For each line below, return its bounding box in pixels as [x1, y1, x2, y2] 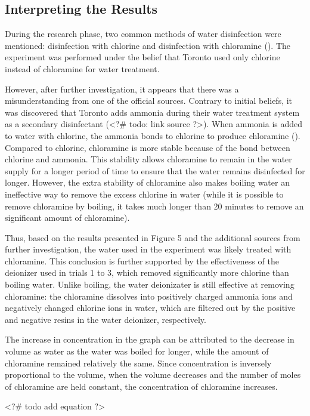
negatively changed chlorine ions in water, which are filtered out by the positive [5, 301, 296, 314]
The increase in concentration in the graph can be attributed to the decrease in [5, 333, 294, 346]
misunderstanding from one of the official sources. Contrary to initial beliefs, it [5, 94, 293, 107]
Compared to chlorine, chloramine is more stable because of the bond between [5, 141, 290, 153]
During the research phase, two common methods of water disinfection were [5, 27, 281, 40]
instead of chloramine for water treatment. [5, 62, 160, 75]
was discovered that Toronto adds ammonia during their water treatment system [5, 106, 300, 118]
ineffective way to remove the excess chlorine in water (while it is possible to [5, 187, 284, 200]
